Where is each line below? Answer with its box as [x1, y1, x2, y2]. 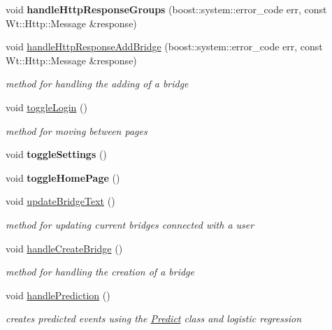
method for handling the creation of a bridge [6, 264, 194, 279]
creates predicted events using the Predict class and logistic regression [6, 311, 301, 326]
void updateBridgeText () [6, 194, 115, 208]
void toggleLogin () [6, 99, 87, 114]
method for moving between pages [6, 123, 147, 138]
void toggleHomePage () [6, 170, 120, 185]
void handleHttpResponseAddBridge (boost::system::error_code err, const [6, 39, 323, 54]
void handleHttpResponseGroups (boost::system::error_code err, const [6, 2, 327, 16]
